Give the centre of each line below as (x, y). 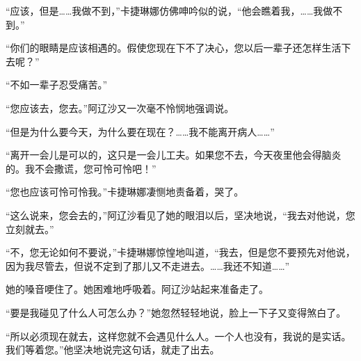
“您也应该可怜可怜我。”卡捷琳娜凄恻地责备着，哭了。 (125, 192)
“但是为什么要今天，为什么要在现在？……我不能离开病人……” (140, 131)
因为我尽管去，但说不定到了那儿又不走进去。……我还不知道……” (148, 265)
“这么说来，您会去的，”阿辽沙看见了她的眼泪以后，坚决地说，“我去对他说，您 (180, 215)
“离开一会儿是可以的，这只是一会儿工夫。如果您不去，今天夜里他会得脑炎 (174, 155)
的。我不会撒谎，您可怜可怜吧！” (81, 168)
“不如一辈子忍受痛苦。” (57, 85)
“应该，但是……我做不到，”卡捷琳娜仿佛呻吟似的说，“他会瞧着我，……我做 (169, 10)
